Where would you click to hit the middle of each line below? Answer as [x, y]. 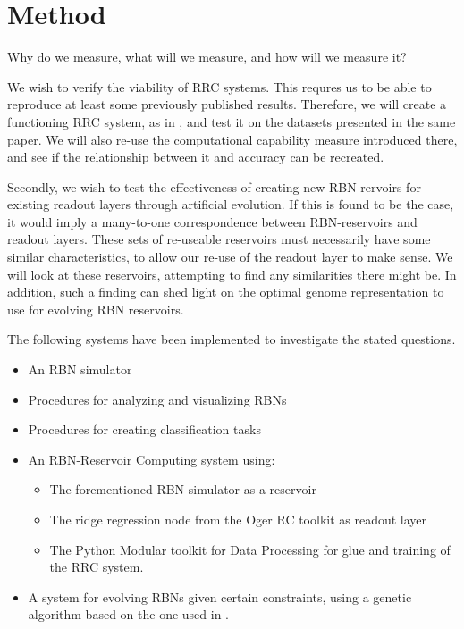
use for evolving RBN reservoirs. [96, 309]
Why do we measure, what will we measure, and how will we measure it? [207, 57]
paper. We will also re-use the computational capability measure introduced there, [232, 139]
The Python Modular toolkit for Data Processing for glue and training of [250, 549]
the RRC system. [97, 567]
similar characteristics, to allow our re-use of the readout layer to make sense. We [230, 257]
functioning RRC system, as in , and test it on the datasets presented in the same [232, 121]
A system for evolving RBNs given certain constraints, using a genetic [220, 596]
